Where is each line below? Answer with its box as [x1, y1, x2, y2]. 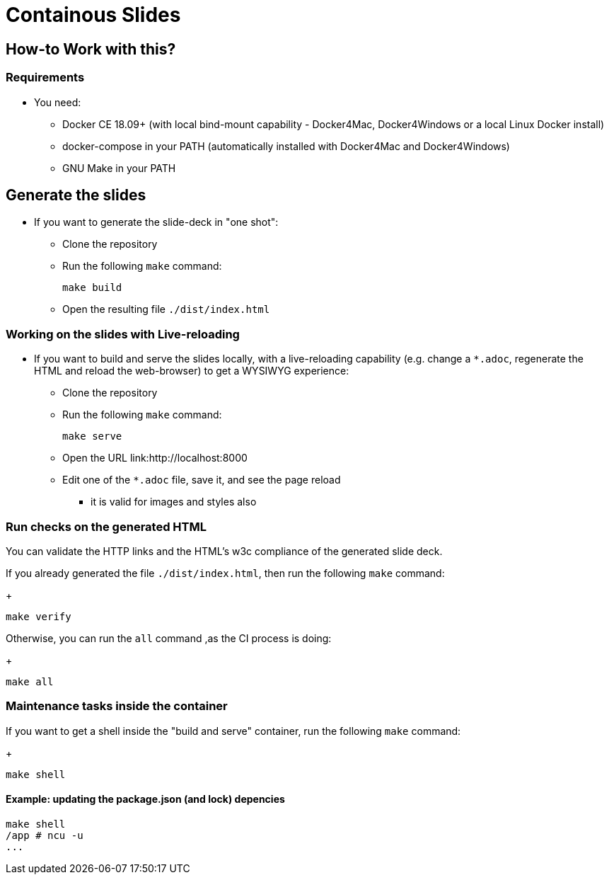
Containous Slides [6, 3, 181, 27]
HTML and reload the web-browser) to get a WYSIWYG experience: [34, 365, 349, 377]
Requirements [6, 70, 85, 85]
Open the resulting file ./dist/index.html [62, 303, 270, 316]
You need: [34, 96, 81, 108]
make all [6, 675, 54, 687]
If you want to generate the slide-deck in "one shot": [34, 216, 279, 229]
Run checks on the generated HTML [6, 519, 207, 534]
